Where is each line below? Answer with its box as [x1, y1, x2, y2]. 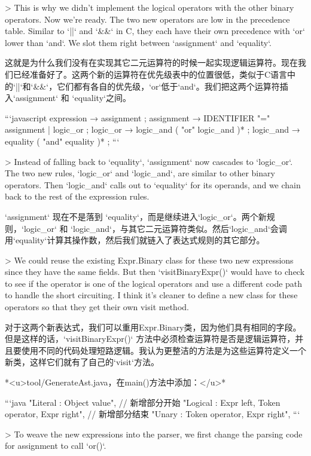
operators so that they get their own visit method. [5, 301, 189, 313]
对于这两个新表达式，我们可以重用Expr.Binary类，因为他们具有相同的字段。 [5, 320, 301, 333]
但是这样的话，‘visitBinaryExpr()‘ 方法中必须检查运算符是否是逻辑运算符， [5, 332, 295, 345]
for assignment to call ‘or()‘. [5, 439, 106, 452]
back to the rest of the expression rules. [5, 190, 150, 203]
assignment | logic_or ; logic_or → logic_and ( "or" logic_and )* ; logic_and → [5, 123, 300, 136]
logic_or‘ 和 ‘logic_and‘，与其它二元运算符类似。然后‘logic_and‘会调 [23, 222, 287, 234]
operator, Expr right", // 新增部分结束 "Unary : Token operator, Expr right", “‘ [5, 408, 300, 420]
